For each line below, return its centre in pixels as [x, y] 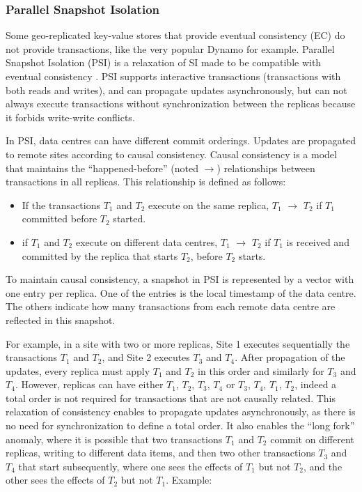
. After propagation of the [290, 357]
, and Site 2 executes [146, 357]
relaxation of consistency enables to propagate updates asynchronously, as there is [181, 412]
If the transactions [61, 205]
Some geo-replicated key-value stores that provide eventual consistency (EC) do [175, 35]
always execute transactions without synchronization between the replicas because [181, 103]
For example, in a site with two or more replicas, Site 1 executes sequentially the [178, 343]
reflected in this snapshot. [61, 320]
